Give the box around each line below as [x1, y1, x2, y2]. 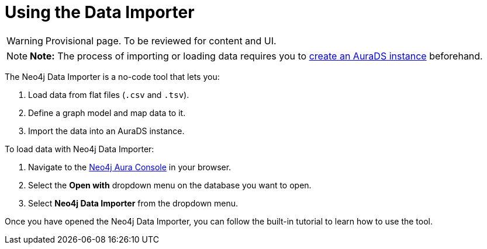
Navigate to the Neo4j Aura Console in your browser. [28, 162, 232, 172]
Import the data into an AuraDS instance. [28, 125, 185, 136]
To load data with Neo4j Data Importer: [5, 143, 154, 154]
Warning [6, 34, 43, 47]
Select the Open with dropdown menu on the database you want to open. [28, 180, 312, 190]
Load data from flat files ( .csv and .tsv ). [28, 89, 189, 100]
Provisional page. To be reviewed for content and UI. [45, 34, 277, 47]
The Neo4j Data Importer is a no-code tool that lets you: [5, 71, 220, 82]
